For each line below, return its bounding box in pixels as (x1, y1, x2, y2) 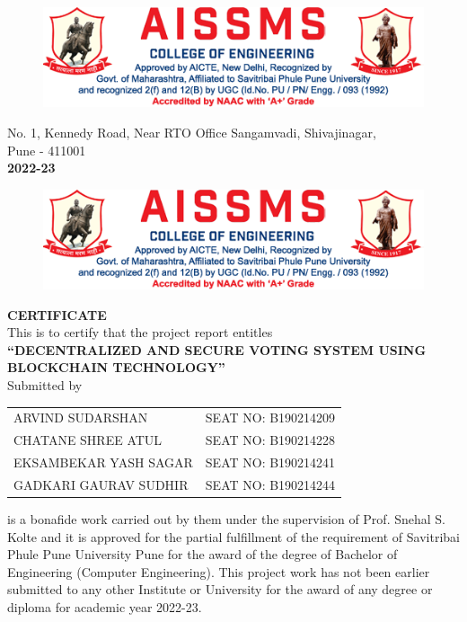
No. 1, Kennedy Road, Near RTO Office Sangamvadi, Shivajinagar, (7, 122, 376, 141)
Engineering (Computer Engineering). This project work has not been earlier (7, 562, 430, 581)
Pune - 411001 (7, 140, 86, 159)
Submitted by (7, 376, 83, 395)
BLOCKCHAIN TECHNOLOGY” (7, 358, 225, 377)
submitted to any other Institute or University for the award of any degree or (7, 580, 433, 599)
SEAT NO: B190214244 (205, 475, 336, 493)
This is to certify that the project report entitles (7, 323, 273, 342)
